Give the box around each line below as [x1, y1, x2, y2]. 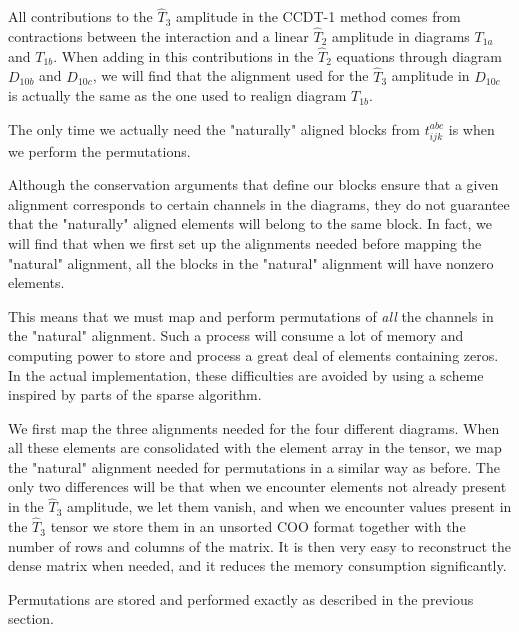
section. [8, 608, 54, 629]
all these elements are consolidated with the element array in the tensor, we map [8, 437, 502, 458]
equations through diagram [336, 45, 503, 66]
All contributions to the [8, 6, 153, 27]
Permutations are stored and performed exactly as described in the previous [8, 588, 474, 609]
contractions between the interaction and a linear [8, 26, 309, 47]
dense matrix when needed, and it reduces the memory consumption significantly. [8, 555, 507, 576]
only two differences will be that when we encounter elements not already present [8, 476, 507, 497]
